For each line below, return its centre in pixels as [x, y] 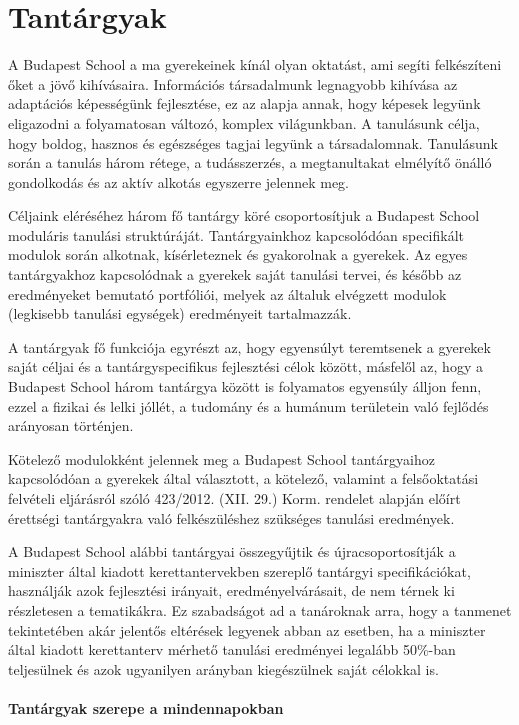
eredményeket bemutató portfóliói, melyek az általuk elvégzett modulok [227, 293]
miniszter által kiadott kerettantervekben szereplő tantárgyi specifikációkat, [239, 570]
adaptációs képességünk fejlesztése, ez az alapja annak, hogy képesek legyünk [244, 103]
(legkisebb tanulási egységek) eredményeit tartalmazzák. [180, 313]
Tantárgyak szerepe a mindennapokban [146, 707]
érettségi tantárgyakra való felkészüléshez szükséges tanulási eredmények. [231, 517]
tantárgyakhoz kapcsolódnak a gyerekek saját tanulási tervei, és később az [235, 274]
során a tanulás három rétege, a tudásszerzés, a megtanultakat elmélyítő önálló [250, 162]
